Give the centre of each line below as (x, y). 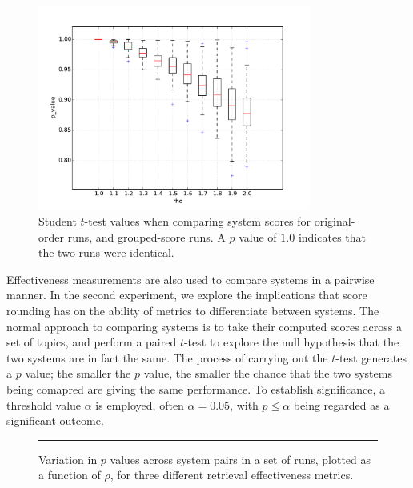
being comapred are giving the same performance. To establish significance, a (196, 388)
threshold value (44, 404)
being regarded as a (341, 404)
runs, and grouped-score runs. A (146, 236)
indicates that (332, 236)
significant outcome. (55, 420)
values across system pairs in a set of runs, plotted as (241, 459)
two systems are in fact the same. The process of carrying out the (167, 357)
